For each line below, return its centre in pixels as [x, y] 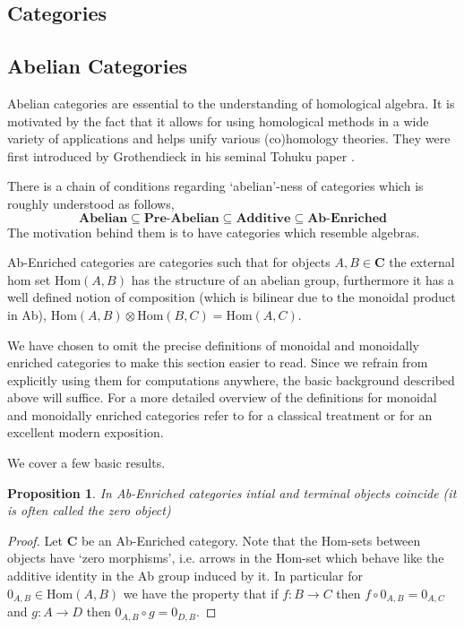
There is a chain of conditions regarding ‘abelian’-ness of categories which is [215, 186]
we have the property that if [201, 593]
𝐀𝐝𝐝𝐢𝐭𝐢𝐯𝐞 [263, 218]
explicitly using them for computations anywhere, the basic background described [231, 379]
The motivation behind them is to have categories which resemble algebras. [214, 232]
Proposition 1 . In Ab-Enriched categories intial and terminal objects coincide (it [232, 492]
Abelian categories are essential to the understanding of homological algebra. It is [231, 103]
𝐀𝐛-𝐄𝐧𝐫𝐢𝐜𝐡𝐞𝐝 [347, 218]
